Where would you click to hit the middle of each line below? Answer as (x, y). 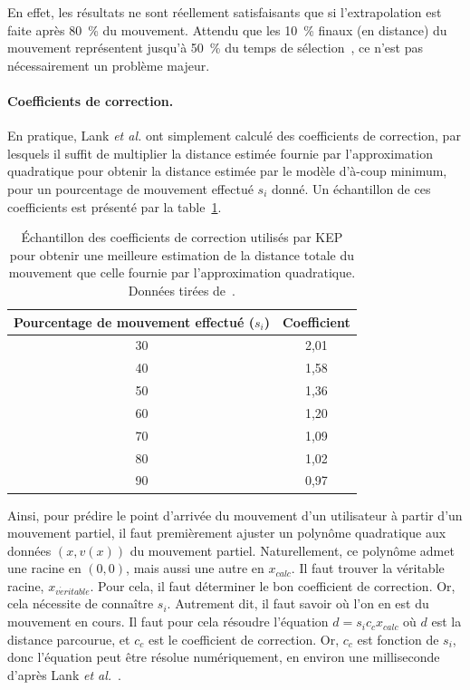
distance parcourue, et (69, 639)
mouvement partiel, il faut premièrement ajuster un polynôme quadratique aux (227, 533)
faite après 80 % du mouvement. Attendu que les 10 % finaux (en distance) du (227, 29)
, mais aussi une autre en (195, 568)
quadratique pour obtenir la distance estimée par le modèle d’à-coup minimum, (227, 171)
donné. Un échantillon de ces (351, 188)
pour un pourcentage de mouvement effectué (130, 188)
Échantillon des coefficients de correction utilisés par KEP (182, 237)
